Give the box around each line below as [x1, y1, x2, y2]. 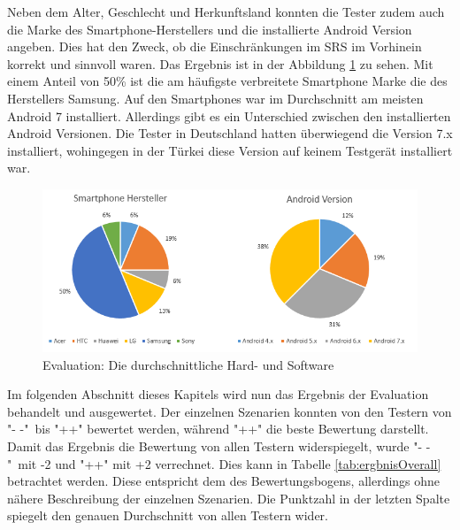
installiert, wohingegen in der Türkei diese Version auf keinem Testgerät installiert [7, 141, 453, 159]
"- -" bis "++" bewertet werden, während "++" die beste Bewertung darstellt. [7, 419, 429, 438]
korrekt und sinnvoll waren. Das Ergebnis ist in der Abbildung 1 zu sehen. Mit [7, 54, 433, 73]
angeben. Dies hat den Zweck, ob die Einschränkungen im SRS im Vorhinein [7, 37, 422, 56]
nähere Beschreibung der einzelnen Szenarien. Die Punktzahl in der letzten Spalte [7, 488, 450, 507]
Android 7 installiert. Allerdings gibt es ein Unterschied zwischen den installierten [7, 106, 451, 125]
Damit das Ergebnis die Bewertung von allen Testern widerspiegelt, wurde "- [7, 436, 423, 455]
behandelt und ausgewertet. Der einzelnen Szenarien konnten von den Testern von [7, 402, 452, 420]
